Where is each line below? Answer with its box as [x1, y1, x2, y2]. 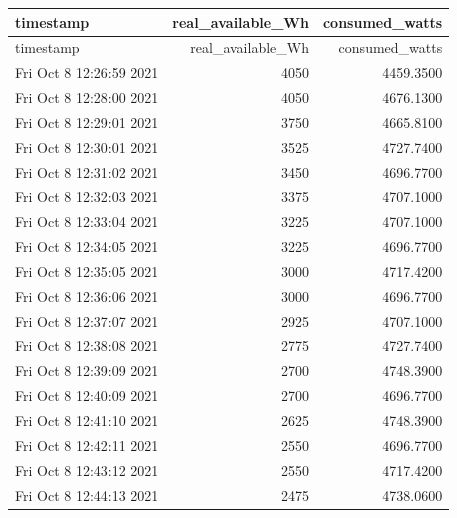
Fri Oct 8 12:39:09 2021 [15, 360, 159, 381]
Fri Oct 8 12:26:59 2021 [15, 62, 159, 83]
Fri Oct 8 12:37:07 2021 [15, 310, 159, 331]
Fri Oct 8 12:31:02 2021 [15, 161, 159, 182]
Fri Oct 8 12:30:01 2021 [15, 136, 159, 157]
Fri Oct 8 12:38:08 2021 [15, 335, 159, 356]
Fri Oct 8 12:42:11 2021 [15, 434, 159, 455]
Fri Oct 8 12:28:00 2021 [15, 87, 159, 108]
